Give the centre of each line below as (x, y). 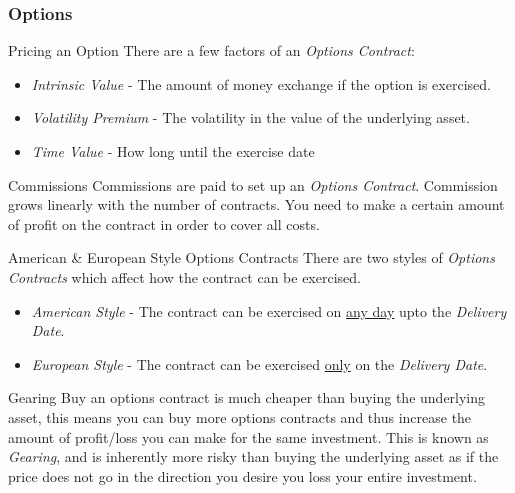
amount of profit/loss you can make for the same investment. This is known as (248, 436)
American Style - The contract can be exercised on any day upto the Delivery (269, 310)
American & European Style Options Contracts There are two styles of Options (251, 257)
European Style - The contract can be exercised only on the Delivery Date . (259, 363)
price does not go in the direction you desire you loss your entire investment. (242, 475)
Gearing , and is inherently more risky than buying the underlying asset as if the (253, 456)
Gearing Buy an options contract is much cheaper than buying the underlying (247, 397)
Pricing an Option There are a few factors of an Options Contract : (211, 50)
